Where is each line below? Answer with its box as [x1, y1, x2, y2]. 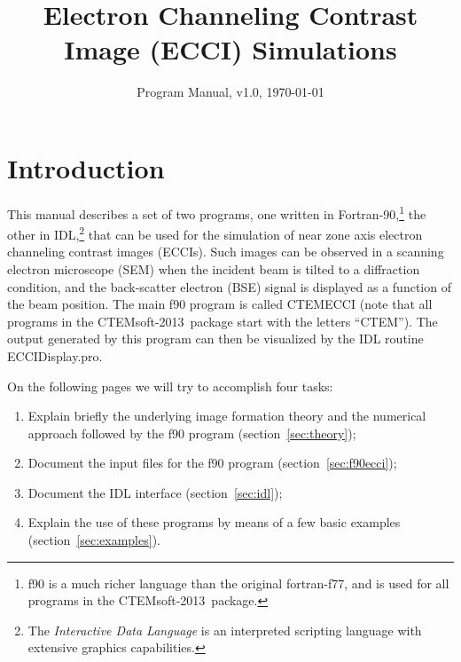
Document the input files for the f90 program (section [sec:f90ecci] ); [27, 453, 397, 472]
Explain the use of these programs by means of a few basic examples [27, 513, 401, 532]
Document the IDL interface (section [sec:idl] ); [27, 483, 283, 501]
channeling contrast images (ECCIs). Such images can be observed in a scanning [7, 242, 444, 261]
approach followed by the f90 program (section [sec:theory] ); [27, 423, 356, 442]
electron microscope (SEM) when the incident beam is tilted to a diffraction [7, 259, 420, 278]
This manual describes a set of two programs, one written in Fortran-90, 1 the [7, 201, 426, 223]
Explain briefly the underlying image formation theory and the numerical [27, 406, 426, 425]
